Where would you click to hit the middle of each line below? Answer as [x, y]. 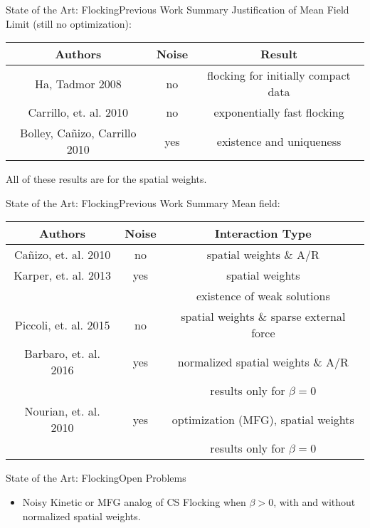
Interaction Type [263, 233]
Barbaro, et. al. [62, 354]
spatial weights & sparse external [263, 317]
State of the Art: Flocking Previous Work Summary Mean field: [143, 202]
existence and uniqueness [279, 141]
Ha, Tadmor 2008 [78, 83]
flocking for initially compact [279, 75]
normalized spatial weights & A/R [263, 361]
